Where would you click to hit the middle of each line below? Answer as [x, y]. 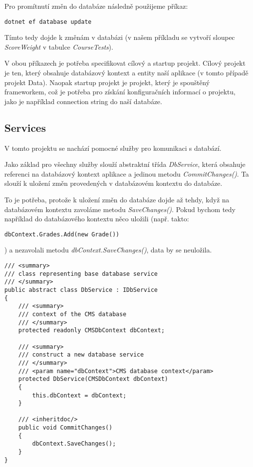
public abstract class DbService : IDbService [81, 290]
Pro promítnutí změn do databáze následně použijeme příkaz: [96, 6]
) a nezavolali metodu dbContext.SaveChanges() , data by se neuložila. [108, 250]
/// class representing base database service [81, 274]
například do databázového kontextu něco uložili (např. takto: [97, 219]
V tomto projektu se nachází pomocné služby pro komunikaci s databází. [113, 148]
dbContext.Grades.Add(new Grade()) [62, 234]
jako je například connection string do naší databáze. [83, 101]
